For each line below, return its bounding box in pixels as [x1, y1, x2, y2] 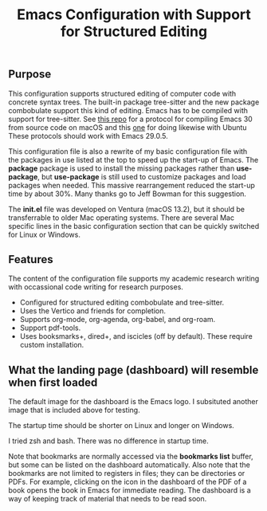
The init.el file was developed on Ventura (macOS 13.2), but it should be [8, 204, 245, 214]
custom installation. [19, 340, 84, 350]
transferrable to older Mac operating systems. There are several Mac [8, 213, 235, 222]
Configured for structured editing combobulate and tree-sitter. [19, 297, 225, 308]
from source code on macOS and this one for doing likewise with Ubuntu [8, 122, 247, 132]
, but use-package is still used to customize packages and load [37, 171, 247, 181]
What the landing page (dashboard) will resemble [8, 363, 259, 376]
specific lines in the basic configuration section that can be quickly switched [8, 221, 260, 230]
